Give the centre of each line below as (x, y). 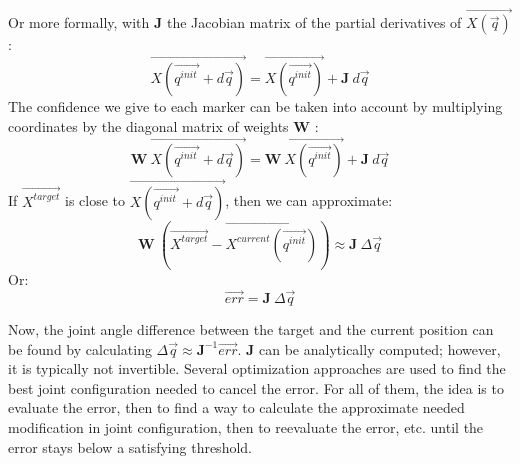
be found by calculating (80, 348)
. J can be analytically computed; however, (369, 348)
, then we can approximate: (309, 200)
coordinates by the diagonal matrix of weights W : (163, 125)
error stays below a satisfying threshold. (130, 446)
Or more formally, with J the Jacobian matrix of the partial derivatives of (235, 22)
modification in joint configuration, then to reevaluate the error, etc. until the (246, 426)
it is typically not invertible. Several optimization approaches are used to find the (257, 368)
